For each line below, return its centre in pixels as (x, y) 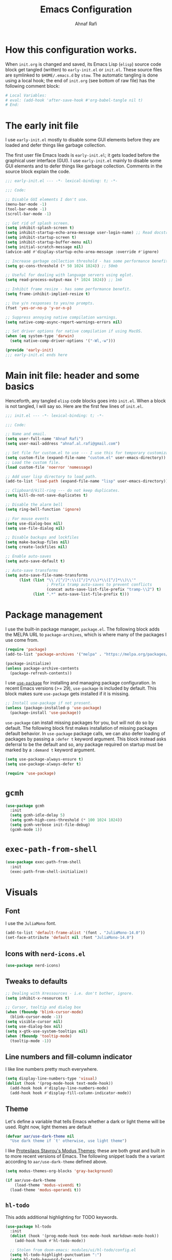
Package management (54, 615)
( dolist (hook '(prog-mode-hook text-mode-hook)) (59, 1083)
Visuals (22, 892)
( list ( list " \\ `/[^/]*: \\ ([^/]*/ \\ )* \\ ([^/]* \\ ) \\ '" (78, 580)
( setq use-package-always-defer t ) (43, 764)
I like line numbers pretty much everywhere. (52, 1069)
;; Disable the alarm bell (34, 505)
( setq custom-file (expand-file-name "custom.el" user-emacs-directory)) (86, 458)
